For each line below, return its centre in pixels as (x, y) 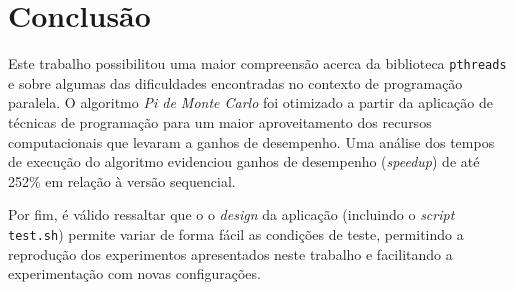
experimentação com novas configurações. (134, 273)
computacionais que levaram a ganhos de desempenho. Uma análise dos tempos (251, 141)
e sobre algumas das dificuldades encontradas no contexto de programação (235, 82)
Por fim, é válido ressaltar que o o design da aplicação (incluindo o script (231, 214)
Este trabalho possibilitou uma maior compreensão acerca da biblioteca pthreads (257, 63)
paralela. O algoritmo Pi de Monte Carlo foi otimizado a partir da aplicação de (250, 102)
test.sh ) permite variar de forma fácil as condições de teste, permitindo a (236, 233)
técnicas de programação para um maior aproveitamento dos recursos (220, 121)
